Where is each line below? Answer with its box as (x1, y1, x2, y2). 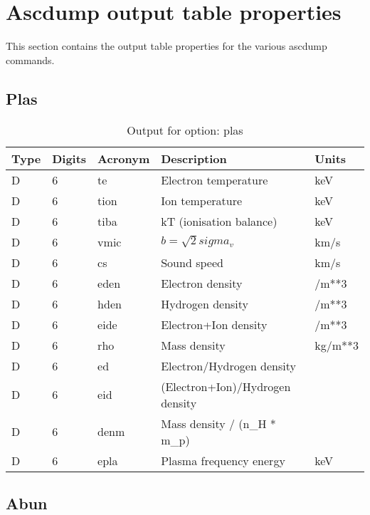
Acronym (97, 150, 150, 167)
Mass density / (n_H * (161, 415, 276, 432)
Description (161, 150, 227, 167)
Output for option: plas (127, 121, 243, 138)
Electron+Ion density (161, 316, 268, 333)
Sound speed (161, 254, 223, 271)
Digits (52, 150, 87, 167)
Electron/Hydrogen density (161, 357, 296, 374)
